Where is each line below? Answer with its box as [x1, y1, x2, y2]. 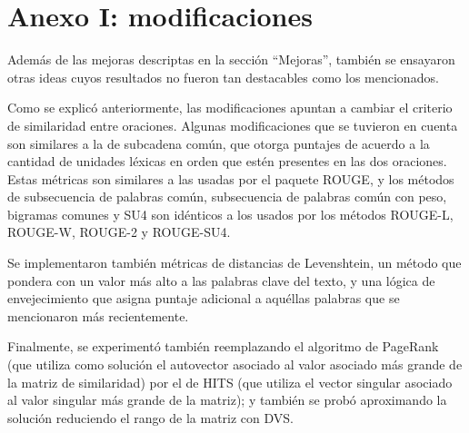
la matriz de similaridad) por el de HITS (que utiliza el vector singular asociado [7, 372, 453, 391]
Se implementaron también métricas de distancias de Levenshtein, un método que [7, 253, 462, 272]
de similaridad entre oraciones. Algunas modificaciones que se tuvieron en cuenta [7, 115, 458, 134]
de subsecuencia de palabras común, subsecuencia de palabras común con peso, [7, 187, 447, 206]
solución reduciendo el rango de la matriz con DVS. [7, 408, 294, 427]
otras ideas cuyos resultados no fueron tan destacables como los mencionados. [7, 67, 439, 86]
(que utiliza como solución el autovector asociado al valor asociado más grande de [7, 355, 463, 374]
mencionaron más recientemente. [7, 306, 189, 325]
